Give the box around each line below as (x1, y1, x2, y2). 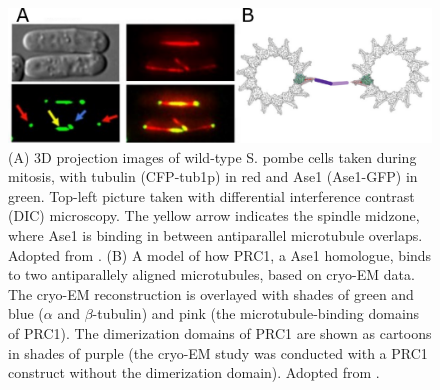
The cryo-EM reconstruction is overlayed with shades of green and (8, 283, 414, 304)
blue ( (8, 303, 44, 324)
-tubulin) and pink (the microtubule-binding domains (92, 303, 420, 324)
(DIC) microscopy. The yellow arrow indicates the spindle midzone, (8, 205, 420, 226)
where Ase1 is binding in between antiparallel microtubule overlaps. (8, 224, 423, 245)
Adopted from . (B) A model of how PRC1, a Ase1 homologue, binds (8, 244, 432, 265)
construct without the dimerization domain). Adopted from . (8, 362, 380, 383)
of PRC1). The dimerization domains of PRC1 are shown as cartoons (8, 322, 432, 343)
